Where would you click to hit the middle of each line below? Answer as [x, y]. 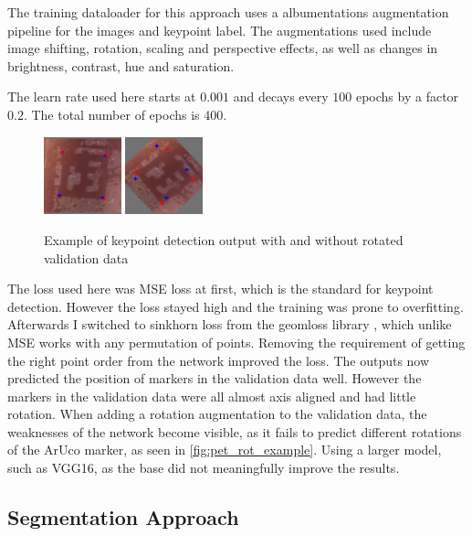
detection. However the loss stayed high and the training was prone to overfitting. [236, 306]
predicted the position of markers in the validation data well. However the [215, 378]
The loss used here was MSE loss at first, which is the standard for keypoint [220, 289]
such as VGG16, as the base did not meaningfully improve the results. [204, 468]
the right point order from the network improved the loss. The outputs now [219, 360]
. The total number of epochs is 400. [125, 114]
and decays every [281, 96]
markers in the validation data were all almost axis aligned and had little [212, 396]
